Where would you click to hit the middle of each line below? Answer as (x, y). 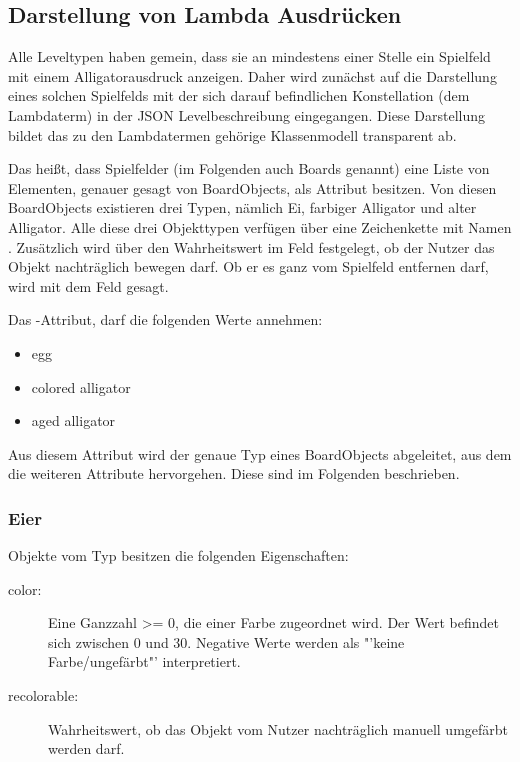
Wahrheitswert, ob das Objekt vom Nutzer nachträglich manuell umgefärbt (278, 728)
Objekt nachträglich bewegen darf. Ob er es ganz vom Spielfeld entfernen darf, (248, 266)
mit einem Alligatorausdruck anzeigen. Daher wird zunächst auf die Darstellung (252, 75)
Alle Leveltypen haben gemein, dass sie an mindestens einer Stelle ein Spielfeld (249, 56)
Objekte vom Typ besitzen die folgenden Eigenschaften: (178, 555)
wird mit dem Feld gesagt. (88, 285)
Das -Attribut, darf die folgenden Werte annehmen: (165, 319)
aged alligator (73, 420)
